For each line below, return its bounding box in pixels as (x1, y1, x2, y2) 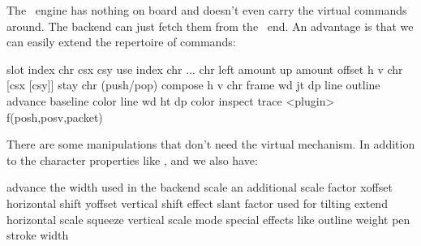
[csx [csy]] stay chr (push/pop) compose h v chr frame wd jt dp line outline (6, 76, 380, 93)
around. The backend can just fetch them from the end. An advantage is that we (6, 17, 414, 34)
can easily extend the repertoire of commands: (6, 33, 236, 50)
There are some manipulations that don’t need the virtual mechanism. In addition (6, 136, 415, 153)
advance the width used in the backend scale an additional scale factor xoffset (6, 179, 393, 196)
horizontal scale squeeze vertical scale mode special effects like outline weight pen (6, 210, 410, 227)
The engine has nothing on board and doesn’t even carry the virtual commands (6, 2, 407, 18)
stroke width (6, 227, 69, 244)
